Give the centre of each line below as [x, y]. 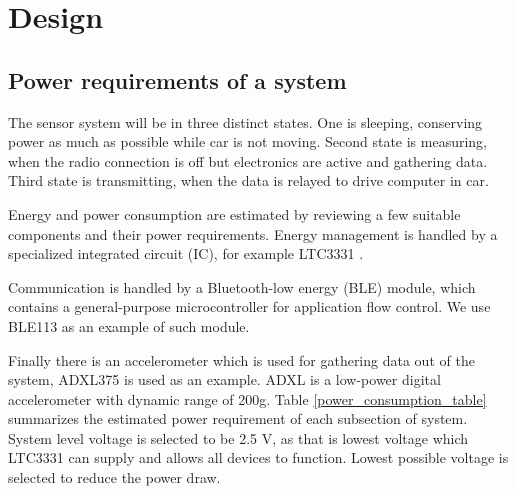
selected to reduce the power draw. [114, 477]
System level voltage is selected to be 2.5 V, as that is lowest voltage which [238, 437]
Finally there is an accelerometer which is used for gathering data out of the [241, 359]
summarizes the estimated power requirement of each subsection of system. [238, 418]
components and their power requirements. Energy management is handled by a [253, 233]
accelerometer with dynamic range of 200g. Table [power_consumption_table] [247, 398]
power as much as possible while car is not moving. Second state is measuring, [248, 141]
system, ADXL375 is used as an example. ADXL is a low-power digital [224, 379]
